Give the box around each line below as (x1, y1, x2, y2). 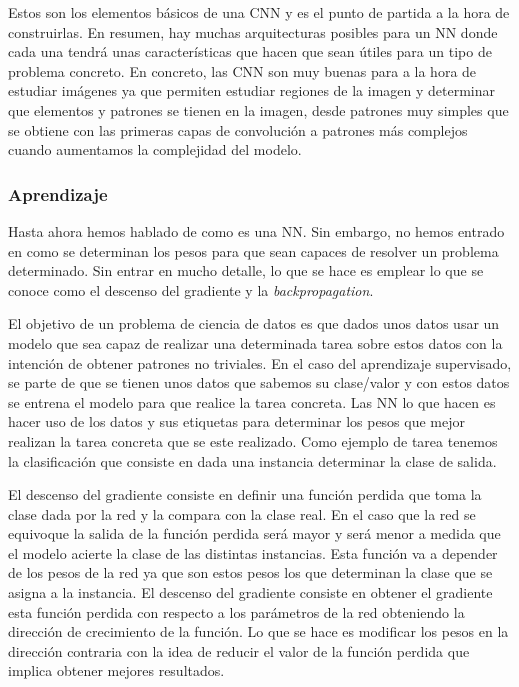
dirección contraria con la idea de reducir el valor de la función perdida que (8, 640, 470, 661)
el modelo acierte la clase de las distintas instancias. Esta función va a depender (8, 542, 498, 563)
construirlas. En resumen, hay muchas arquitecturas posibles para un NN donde (8, 21, 498, 42)
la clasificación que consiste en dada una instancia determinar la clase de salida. (8, 450, 497, 471)
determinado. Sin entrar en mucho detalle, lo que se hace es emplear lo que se (8, 260, 484, 281)
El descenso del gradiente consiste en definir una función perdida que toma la (8, 484, 482, 505)
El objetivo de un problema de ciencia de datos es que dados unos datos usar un (8, 313, 500, 334)
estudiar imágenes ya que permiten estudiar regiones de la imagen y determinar (8, 80, 496, 101)
